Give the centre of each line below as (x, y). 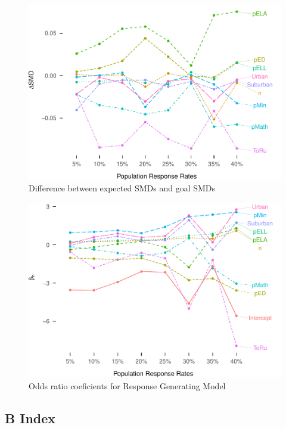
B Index (30, 418)
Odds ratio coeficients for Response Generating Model (127, 385)
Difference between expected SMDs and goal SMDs (122, 188)
